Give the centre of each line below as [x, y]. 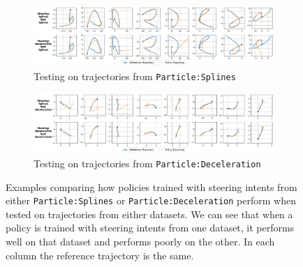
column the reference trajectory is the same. [100, 255]
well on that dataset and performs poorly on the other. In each [140, 242]
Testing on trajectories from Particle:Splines [135, 76]
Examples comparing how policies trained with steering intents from [151, 186]
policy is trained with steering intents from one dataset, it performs [150, 228]
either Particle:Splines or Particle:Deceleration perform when [151, 200]
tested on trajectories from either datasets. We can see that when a [149, 214]
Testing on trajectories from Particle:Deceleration [147, 163]
